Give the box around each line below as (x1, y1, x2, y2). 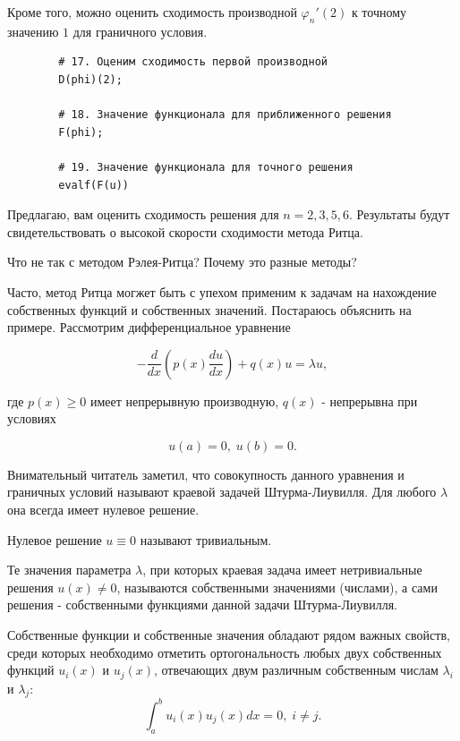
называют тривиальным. (140, 530, 272, 549)
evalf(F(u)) (58, 178, 130, 192)
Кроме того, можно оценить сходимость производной (7, 3, 297, 21)
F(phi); (58, 125, 104, 139)
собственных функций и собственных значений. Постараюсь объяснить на (7, 300, 412, 319)
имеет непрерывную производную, (89, 391, 279, 410)
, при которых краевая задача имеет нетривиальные (142, 560, 422, 579)
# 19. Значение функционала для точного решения (58, 160, 354, 174)
